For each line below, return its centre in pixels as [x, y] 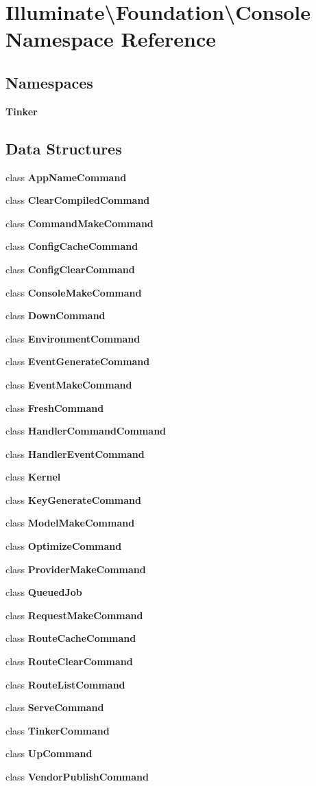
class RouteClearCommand [69, 661]
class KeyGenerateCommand [73, 499]
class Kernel [33, 477]
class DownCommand [56, 315]
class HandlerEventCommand [75, 453]
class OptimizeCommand [64, 546]
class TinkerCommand [58, 730]
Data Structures [64, 148]
